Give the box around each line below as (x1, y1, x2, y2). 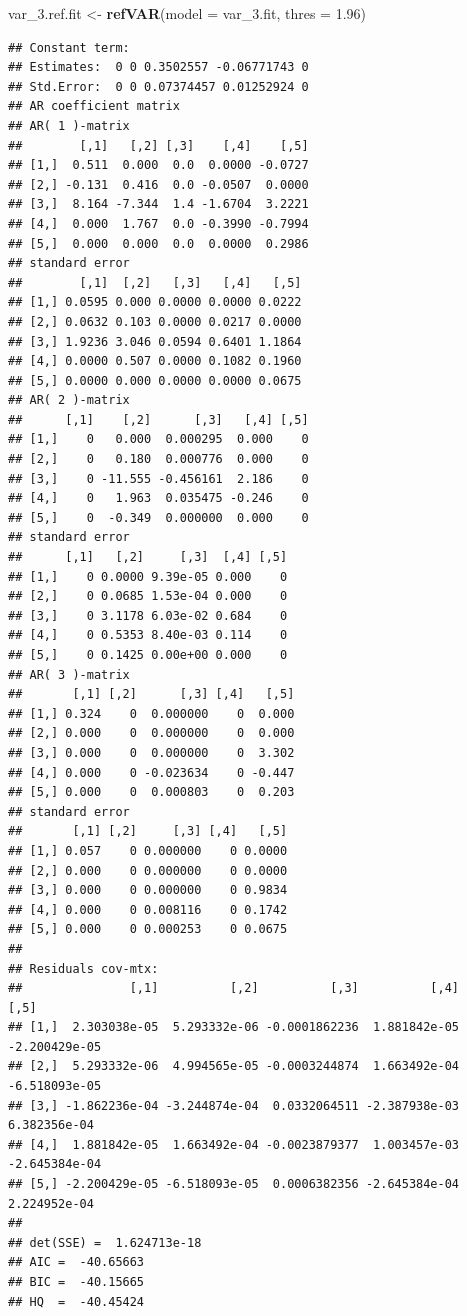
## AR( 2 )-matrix (8, 393, 130, 408)
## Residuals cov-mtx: (8, 961, 159, 976)
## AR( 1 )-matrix (8, 118, 130, 133)
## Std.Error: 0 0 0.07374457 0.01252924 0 (8, 79, 309, 94)
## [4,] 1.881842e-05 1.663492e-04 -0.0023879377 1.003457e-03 (8, 1137, 460, 1152)
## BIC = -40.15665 (8, 1275, 145, 1289)
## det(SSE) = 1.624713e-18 (8, 1235, 202, 1250)
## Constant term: (8, 40, 130, 55)
